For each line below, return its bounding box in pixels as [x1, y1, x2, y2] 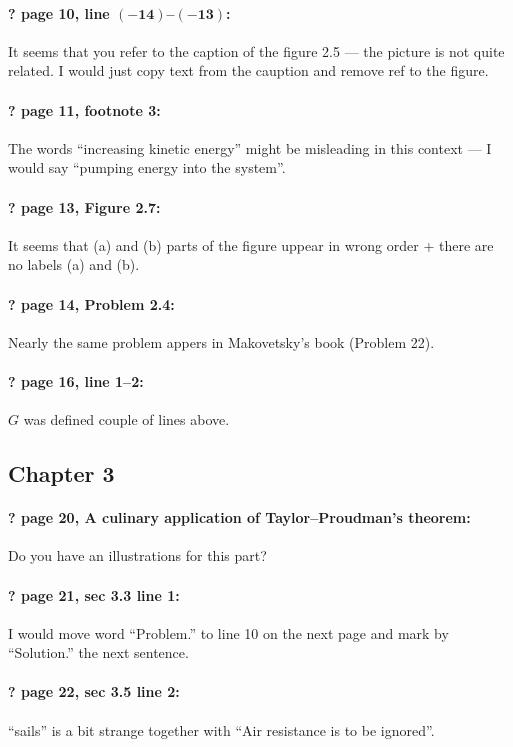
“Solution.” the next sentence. [8, 642, 189, 663]
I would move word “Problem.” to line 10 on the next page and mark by [8, 622, 449, 643]
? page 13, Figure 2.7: [8, 196, 161, 217]
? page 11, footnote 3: [8, 99, 161, 120]
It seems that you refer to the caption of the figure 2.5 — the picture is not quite [8, 40, 505, 61]
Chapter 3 [8, 458, 115, 489]
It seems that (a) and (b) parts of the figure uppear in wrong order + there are [8, 234, 494, 255]
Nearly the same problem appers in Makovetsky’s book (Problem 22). [8, 331, 435, 352]
